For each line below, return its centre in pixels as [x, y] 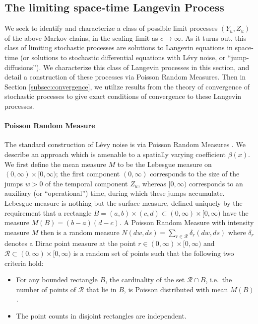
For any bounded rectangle [57, 280]
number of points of [46, 289]
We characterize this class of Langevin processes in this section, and [146, 67]
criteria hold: [24, 263]
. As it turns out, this [214, 38]
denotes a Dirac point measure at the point [70, 243]
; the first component [88, 174]
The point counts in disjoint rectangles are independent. [101, 316]
